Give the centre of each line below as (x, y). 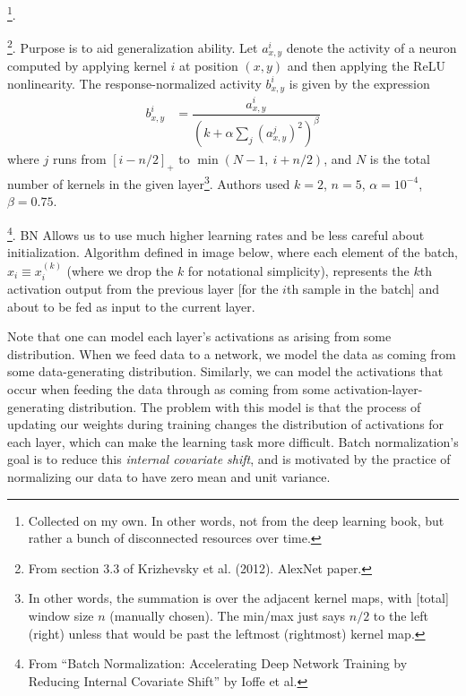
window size (61, 615)
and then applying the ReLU (366, 66)
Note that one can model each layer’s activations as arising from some (199, 336)
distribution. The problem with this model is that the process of (245, 406)
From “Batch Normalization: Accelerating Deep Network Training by (218, 663)
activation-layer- (378, 389)
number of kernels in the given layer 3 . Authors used (149, 182)
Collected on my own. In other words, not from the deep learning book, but (236, 520)
